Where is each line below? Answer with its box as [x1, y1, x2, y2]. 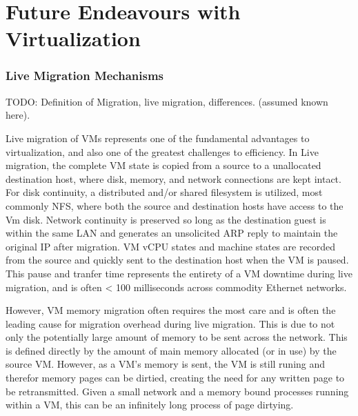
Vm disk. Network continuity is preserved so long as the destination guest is [6, 212, 326, 226]
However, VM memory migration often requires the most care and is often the [6, 303, 336, 317]
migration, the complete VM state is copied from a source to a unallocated [6, 158, 321, 172]
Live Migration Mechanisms [6, 67, 163, 84]
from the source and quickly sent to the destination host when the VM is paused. [6, 252, 349, 267]
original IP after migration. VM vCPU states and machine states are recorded [6, 239, 336, 253]
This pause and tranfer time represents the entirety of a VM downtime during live [6, 266, 352, 280]
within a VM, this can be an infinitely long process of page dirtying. [6, 397, 294, 412]
